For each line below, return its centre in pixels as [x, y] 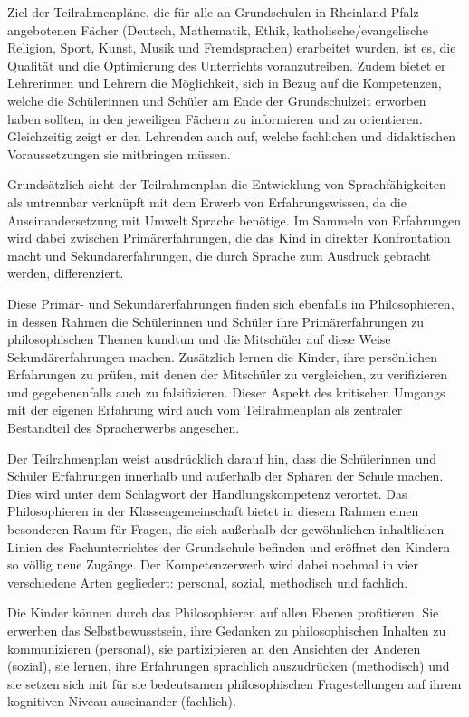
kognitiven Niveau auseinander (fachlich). [122, 701]
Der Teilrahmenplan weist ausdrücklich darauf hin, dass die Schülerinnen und [222, 458]
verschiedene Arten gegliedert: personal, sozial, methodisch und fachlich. [208, 582]
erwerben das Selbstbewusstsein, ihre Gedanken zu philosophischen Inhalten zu [227, 630]
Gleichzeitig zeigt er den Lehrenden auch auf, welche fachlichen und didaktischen [232, 136]
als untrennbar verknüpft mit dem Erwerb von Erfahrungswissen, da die [207, 201]
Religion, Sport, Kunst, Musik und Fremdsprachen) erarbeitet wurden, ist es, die [232, 48]
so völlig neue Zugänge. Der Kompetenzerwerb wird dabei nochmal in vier [213, 564]
